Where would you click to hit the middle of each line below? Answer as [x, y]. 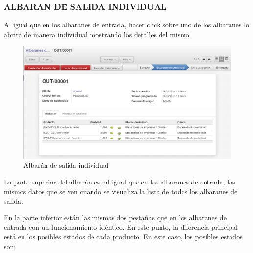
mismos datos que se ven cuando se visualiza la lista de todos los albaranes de [121, 191]
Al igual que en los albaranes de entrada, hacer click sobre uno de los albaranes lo [127, 25]
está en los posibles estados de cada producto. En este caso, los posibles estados [123, 236]
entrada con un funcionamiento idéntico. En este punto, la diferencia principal [121, 227]
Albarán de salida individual [66, 165]
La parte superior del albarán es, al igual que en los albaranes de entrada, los [120, 181]
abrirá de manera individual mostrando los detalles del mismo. [98, 34]
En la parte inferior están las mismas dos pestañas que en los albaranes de [115, 217]
